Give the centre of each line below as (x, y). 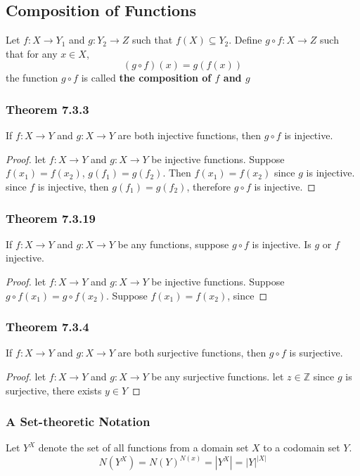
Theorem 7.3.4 (47, 327)
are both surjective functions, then (192, 353)
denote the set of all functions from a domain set (143, 448)
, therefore (209, 186)
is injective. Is (282, 244)
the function (32, 78)
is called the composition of (146, 78)
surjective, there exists (54, 390)
